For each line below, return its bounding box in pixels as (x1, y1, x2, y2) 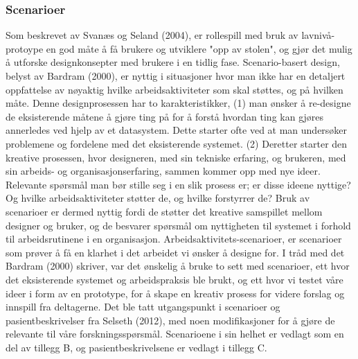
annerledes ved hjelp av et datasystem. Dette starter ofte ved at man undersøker (6, 123, 348, 137)
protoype (6, 41, 44, 55)
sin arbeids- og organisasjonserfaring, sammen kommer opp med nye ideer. (6, 164, 321, 178)
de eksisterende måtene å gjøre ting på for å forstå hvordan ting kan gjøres (6, 109, 324, 123)
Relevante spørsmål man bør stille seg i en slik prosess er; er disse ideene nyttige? (6, 177, 351, 191)
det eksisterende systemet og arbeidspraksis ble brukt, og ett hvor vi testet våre (6, 272, 343, 286)
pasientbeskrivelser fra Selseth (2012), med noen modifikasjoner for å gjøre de (6, 313, 335, 327)
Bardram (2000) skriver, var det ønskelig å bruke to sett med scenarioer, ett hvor (6, 259, 350, 273)
